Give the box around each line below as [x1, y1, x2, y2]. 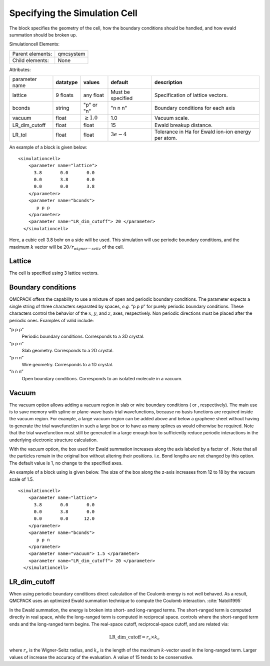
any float [83, 92, 104, 99]
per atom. [154, 134, 177, 141]
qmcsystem [57, 50, 85, 57]
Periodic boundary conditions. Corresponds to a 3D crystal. [21, 333, 144, 340]
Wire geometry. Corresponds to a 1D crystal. [21, 361, 113, 367]
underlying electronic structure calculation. [9, 437, 98, 443]
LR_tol [12, 131, 27, 138]
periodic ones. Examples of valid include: [9, 317, 94, 323]
